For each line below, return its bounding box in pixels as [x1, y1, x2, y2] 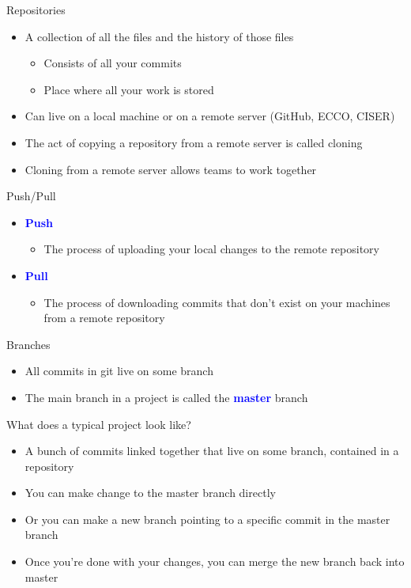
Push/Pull [6, 188, 56, 204]
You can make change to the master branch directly [25, 484, 276, 501]
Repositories [6, 2, 66, 17]
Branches [6, 336, 51, 352]
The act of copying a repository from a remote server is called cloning [25, 134, 363, 150]
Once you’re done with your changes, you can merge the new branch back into [25, 553, 405, 570]
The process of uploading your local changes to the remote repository [43, 241, 379, 257]
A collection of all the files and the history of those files [25, 28, 294, 44]
